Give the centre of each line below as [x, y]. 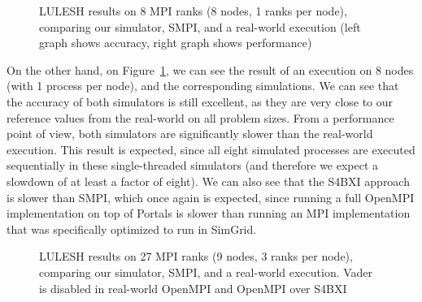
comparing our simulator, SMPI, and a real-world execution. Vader [206, 272]
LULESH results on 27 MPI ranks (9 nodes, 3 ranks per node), [196, 256]
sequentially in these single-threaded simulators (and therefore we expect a [193, 165]
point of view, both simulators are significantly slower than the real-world [190, 134]
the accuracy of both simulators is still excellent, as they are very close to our [200, 101]
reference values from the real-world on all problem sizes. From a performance [200, 117]
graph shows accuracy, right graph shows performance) [176, 43]
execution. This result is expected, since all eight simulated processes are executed [211, 149]
